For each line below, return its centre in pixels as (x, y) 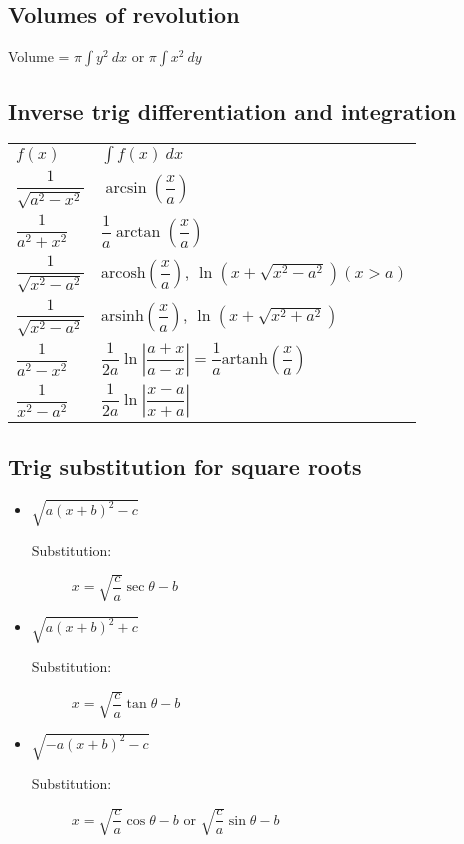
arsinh (122, 316)
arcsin (126, 188)
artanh (244, 359)
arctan (138, 231)
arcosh (123, 272)
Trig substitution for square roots (185, 466)
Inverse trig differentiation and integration (232, 110)
